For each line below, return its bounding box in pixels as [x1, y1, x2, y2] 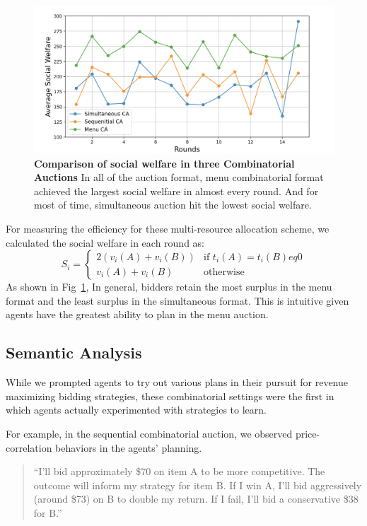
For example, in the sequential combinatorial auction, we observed [6, 426, 293, 441]
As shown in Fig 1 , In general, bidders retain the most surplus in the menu [6, 279, 332, 294]
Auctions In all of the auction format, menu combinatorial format [34, 170, 324, 185]
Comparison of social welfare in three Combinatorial [34, 156, 295, 170]
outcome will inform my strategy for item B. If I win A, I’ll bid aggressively [33, 477, 362, 492]
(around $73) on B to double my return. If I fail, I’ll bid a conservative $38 [33, 491, 359, 506]
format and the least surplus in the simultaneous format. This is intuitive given [6, 293, 349, 308]
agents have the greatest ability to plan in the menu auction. [6, 307, 269, 322]
